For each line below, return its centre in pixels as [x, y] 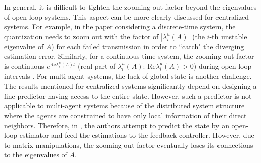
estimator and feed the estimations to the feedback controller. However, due [137, 135]
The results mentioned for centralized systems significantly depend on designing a [130, 86]
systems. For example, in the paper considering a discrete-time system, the [120, 26]
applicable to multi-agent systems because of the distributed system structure [124, 105]
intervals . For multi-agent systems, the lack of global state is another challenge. [128, 76]
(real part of [97, 66]
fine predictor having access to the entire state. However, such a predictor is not [128, 95]
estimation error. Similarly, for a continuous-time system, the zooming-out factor [129, 56]
